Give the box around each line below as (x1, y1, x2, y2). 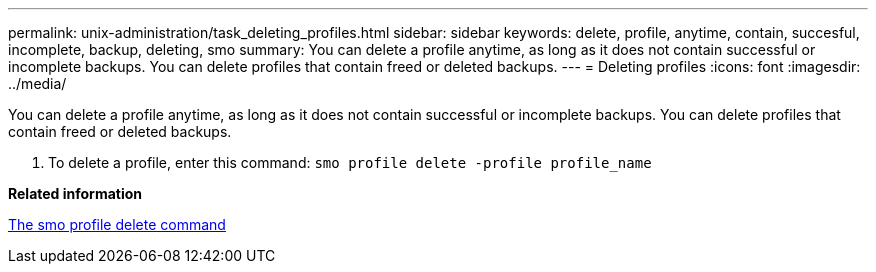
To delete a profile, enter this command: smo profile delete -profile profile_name (48, 154, 652, 171)
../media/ (8, 75, 67, 92)
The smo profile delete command (8, 216, 226, 233)
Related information (8, 185, 143, 202)
